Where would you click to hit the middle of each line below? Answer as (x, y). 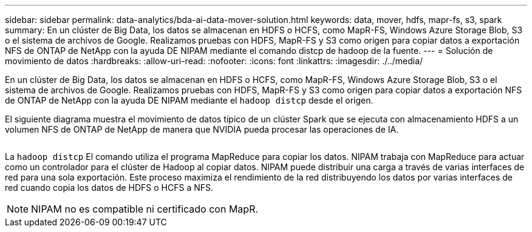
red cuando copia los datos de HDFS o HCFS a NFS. (109, 187)
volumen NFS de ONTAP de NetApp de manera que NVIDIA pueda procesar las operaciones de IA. (202, 129)
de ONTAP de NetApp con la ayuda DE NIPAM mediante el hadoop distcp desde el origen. (189, 100)
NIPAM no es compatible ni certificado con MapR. (145, 209)
